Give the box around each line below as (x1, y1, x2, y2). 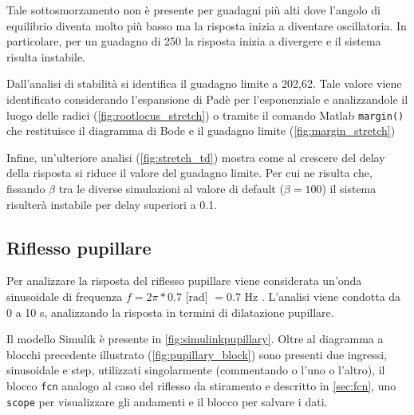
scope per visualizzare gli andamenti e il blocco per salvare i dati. (6, 393, 328, 409)
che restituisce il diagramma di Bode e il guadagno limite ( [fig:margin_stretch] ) (6, 122, 396, 139)
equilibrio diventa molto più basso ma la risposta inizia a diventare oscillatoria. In (6, 17, 407, 34)
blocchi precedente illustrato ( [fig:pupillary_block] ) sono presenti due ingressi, (6, 346, 388, 362)
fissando (6, 180, 45, 196)
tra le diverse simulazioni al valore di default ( (58, 180, 284, 196)
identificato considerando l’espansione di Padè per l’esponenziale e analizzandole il (6, 90, 408, 107)
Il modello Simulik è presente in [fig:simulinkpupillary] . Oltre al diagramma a (6, 330, 384, 347)
